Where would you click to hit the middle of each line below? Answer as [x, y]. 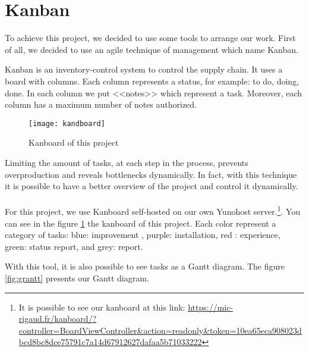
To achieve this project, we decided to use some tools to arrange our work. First [150, 38]
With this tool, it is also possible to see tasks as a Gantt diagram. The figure [145, 266]
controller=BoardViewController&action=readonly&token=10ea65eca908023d [160, 330]
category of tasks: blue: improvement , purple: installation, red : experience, [143, 235]
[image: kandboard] [67, 123]
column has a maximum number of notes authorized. [101, 104]
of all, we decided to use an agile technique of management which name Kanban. [152, 49]
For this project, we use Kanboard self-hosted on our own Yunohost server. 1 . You [153, 210]
